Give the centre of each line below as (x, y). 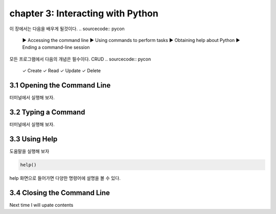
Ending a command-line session (56, 47)
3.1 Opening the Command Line (60, 85)
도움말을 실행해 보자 (29, 151)
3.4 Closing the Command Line (60, 193)
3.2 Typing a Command (47, 112)
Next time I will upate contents (41, 205)
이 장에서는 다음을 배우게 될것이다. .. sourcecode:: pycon (67, 29)
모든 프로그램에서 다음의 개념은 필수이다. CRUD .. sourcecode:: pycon (80, 59)
